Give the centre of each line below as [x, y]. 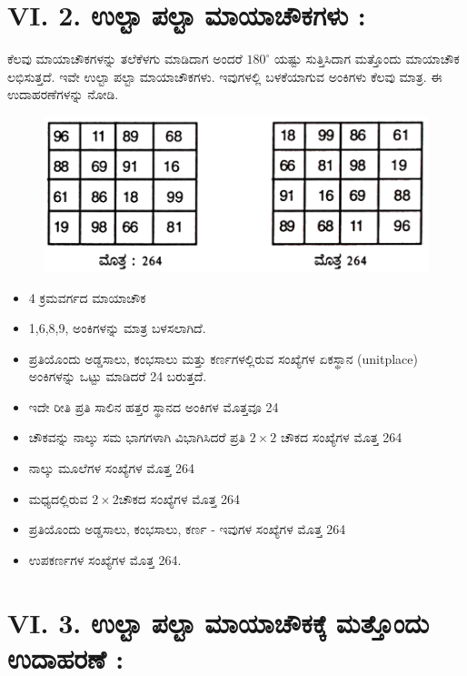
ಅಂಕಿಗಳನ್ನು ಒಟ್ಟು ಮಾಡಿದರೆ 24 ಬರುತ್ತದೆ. [118, 376]
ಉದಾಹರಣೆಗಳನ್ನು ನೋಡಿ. [63, 94]
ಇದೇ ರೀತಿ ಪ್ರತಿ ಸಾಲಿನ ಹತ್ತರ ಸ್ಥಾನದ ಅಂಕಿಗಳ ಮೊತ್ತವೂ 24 [154, 406]
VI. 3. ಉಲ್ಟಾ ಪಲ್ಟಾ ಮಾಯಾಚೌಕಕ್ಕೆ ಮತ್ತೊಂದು [219, 622]
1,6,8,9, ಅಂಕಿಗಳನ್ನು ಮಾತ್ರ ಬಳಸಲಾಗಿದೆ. [117, 328]
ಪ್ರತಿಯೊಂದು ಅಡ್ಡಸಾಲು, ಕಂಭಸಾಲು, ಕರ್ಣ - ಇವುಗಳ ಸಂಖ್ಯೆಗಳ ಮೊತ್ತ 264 [187, 529]
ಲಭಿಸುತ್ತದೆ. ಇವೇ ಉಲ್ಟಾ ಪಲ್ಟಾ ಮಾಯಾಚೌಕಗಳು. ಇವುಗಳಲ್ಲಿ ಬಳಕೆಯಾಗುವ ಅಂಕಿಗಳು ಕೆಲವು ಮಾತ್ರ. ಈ [225, 76]
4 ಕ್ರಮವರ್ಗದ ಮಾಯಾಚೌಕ [87, 297]
